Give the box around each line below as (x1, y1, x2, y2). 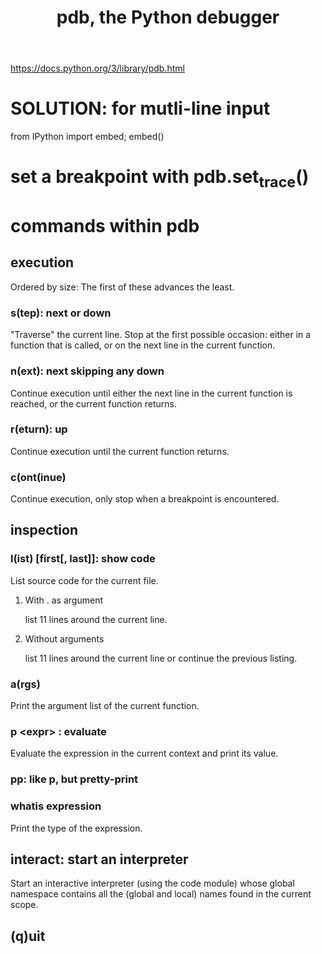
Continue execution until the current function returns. (10, 445, 230, 457)
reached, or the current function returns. (10, 397, 178, 410)
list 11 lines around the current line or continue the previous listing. (24, 652, 298, 664)
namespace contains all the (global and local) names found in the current (10, 888, 312, 900)
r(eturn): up (10, 422, 68, 436)
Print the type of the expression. (10, 822, 143, 834)
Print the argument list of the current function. (10, 700, 200, 712)
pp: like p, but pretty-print (10, 772, 139, 786)
